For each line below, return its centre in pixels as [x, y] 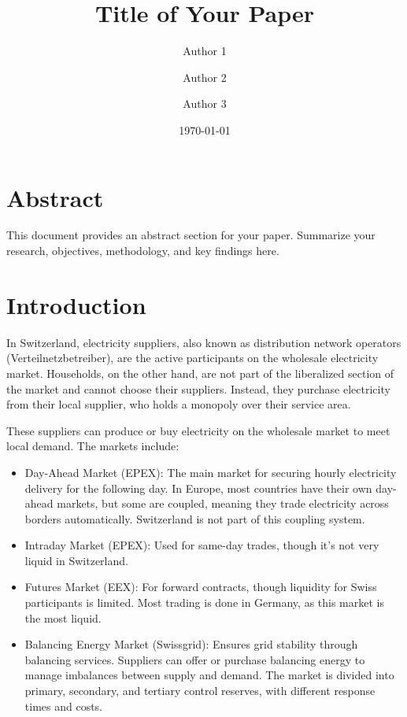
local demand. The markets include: [93, 446]
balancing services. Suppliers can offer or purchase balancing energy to [195, 659]
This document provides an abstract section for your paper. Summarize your [191, 235]
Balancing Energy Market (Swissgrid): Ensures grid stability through [191, 644]
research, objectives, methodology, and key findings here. [143, 251]
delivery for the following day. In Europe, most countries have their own [198, 488]
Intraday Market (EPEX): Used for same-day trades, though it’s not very [202, 545]
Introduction [76, 304]
